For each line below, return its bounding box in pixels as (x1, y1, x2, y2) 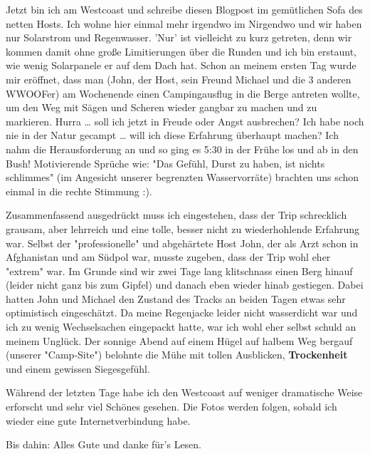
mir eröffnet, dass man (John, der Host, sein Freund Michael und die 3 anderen (6, 71, 351, 86)
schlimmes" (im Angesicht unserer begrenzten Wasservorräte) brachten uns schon (6, 170, 359, 185)
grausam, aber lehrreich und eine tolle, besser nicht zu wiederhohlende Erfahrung (6, 221, 359, 236)
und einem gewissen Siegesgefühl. (6, 361, 150, 376)
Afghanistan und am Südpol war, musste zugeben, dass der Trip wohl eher (6, 249, 331, 264)
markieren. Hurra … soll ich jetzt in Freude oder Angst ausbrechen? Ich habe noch (6, 113, 364, 128)
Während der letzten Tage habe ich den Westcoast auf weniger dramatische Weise (6, 385, 363, 400)
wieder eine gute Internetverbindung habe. (6, 413, 191, 428)
